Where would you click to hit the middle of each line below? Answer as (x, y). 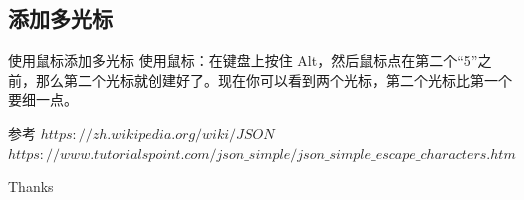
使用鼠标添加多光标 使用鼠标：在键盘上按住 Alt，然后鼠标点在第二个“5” (243, 60)
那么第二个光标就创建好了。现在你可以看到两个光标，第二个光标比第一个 (273, 79)
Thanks (31, 186)
